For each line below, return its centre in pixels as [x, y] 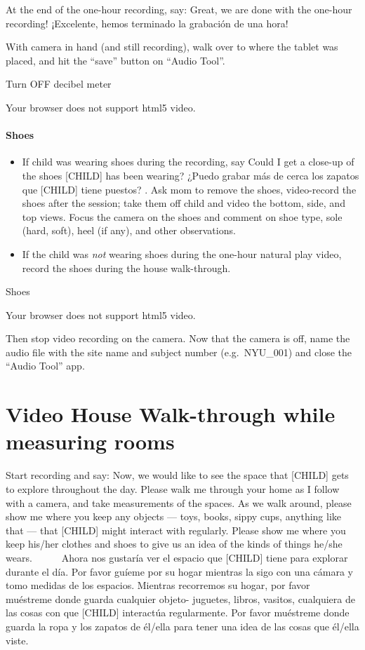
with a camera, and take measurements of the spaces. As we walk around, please [179, 502]
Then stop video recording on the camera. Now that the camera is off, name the [178, 338]
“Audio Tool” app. [45, 366]
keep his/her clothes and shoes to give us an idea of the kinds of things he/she [174, 544]
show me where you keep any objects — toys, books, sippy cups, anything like [174, 516]
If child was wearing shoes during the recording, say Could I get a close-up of [188, 162]
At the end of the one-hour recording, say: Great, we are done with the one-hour [179, 9]
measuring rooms [90, 441]
